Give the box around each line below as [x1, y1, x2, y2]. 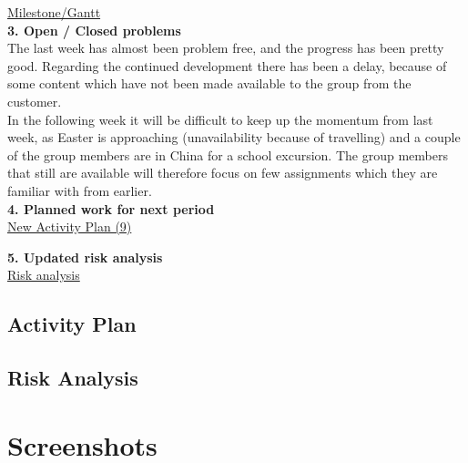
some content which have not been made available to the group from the [7, 74, 412, 93]
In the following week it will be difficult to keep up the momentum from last [7, 109, 433, 129]
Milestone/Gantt [7, 3, 101, 21]
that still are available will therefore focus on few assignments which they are [7, 163, 438, 182]
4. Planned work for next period [7, 199, 215, 218]
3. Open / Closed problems [7, 20, 181, 39]
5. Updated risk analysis [7, 247, 163, 266]
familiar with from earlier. [7, 180, 152, 200]
